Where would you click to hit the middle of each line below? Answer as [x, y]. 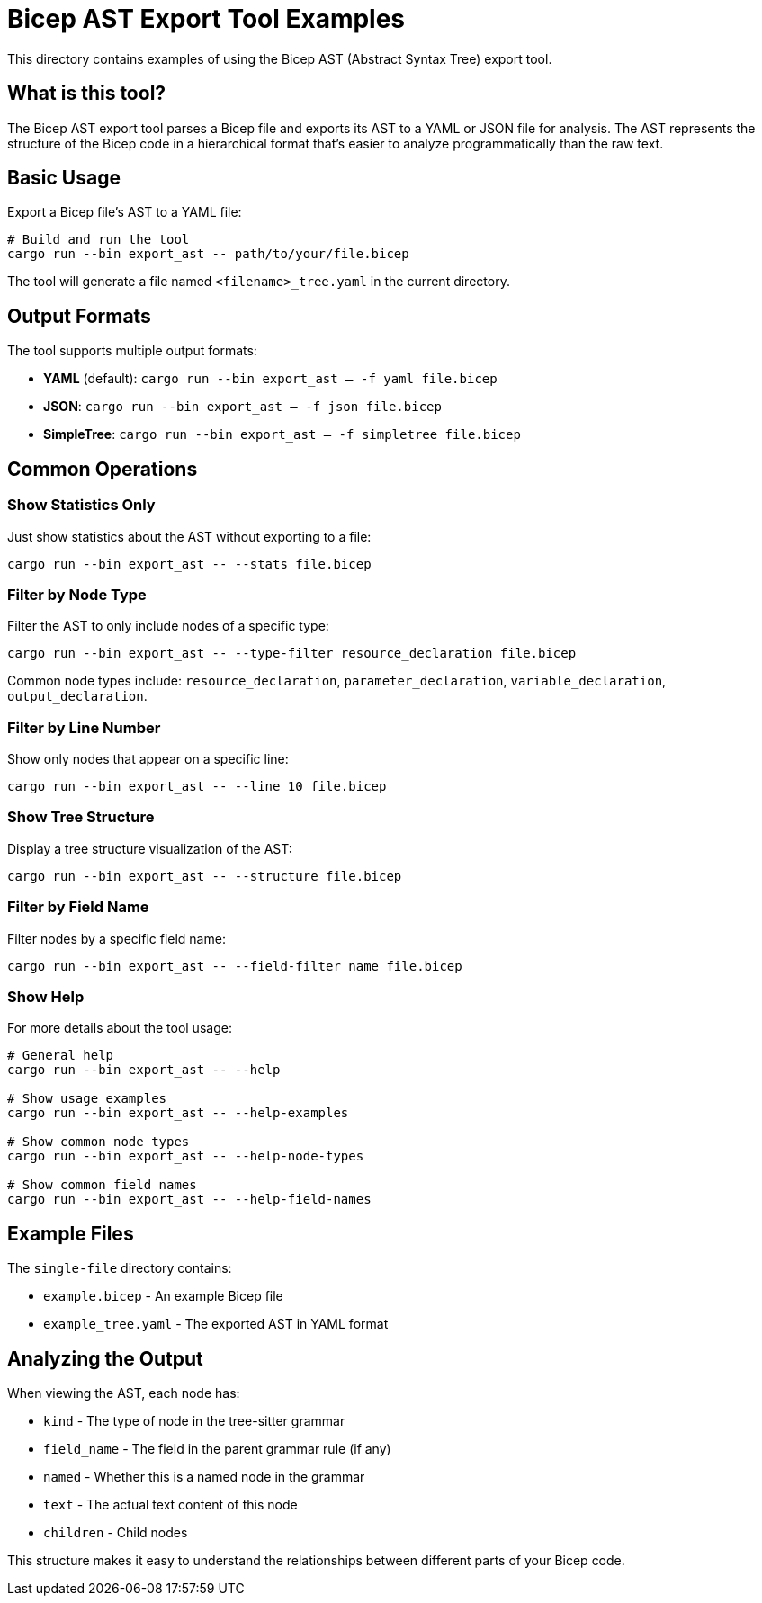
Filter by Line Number [84, 727]
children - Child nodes [116, 1532]
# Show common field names [102, 1185]
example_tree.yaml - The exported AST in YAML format [216, 1324]
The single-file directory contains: [120, 1268]
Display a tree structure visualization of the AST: [150, 848]
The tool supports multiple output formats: [132, 351]
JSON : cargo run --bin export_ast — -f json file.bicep [242, 407]
